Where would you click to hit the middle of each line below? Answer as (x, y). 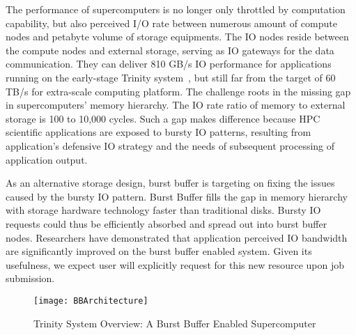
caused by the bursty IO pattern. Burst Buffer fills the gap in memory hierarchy (177, 196)
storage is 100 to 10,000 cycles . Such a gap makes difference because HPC (163, 118)
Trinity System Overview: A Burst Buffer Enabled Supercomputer (175, 323)
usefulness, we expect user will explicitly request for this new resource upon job (175, 264)
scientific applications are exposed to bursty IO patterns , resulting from (158, 132)
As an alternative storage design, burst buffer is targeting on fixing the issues (170, 183)
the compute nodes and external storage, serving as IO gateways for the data (170, 50)
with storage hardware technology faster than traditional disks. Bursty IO (163, 210)
